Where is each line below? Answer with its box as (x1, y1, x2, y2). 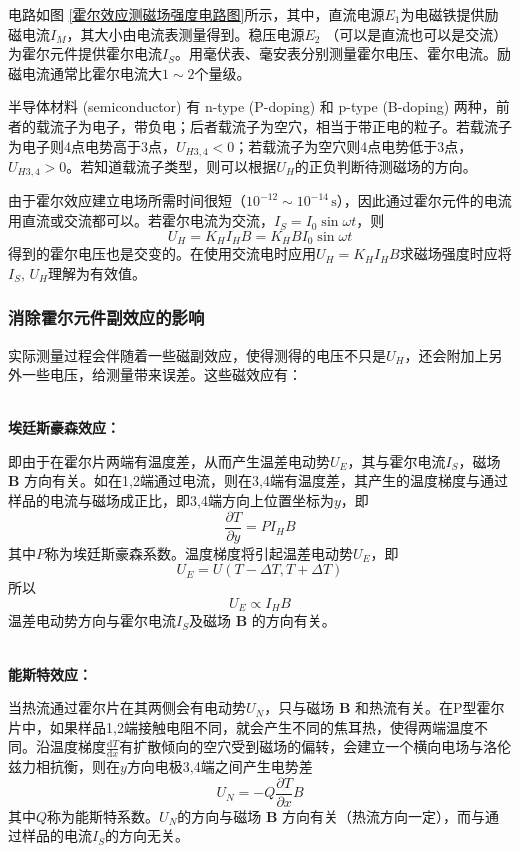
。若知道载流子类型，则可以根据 (66, 156, 277, 177)
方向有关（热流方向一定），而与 (282, 805, 486, 826)
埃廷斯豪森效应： (8, 417, 120, 438)
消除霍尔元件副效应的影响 (8, 305, 205, 330)
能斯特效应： (8, 663, 92, 684)
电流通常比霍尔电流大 (21, 62, 162, 83)
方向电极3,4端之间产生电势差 (126, 756, 313, 777)
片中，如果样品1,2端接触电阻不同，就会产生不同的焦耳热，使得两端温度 (8, 716, 474, 737)
